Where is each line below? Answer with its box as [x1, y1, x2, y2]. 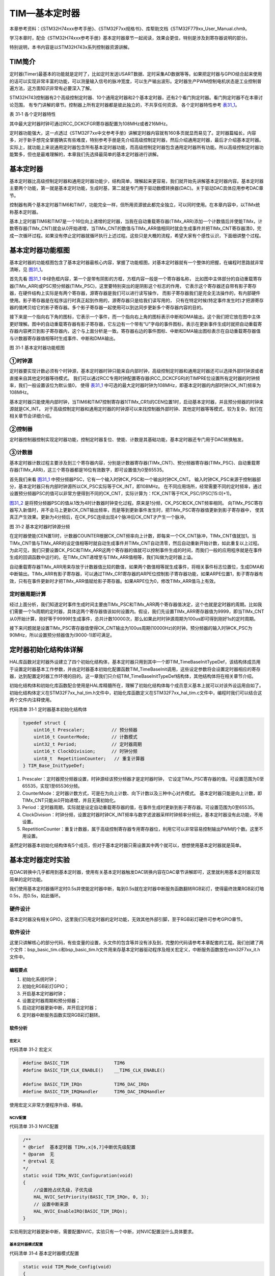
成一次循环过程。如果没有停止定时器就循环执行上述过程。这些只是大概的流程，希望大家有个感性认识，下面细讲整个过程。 [9, 232, 264, 238]
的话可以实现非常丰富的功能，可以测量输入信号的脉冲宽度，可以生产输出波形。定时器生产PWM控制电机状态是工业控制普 [9, 78, 262, 84]
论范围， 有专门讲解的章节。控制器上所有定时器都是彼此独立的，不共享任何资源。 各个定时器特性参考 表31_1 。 [9, 102, 240, 108]
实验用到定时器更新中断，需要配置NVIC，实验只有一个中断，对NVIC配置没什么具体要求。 [9, 1229, 197, 1235]
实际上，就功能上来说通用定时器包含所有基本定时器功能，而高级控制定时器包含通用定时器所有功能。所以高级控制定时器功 [9, 144, 264, 150]
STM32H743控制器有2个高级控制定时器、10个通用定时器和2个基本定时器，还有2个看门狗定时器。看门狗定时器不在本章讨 [9, 94, 263, 101]
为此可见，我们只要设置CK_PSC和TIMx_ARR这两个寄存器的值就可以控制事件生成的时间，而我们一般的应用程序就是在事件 [9, 547, 262, 553]
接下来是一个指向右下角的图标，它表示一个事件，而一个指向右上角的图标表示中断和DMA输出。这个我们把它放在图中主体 [9, 314, 261, 320]
